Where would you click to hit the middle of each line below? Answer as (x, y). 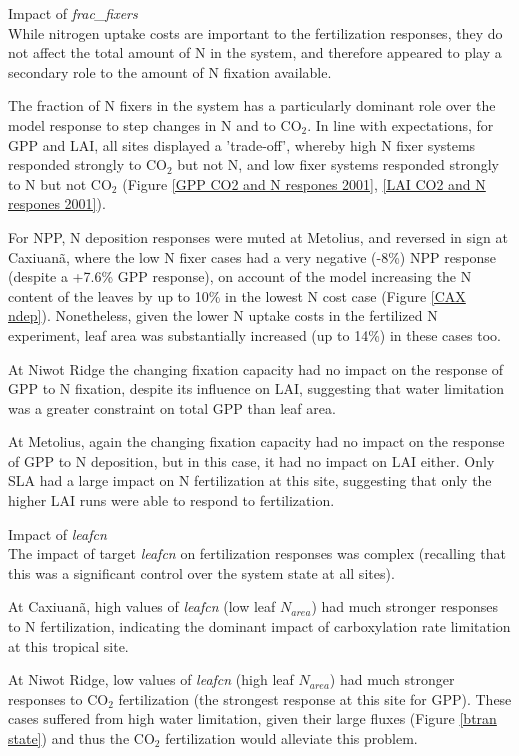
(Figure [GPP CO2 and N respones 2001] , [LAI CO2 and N (304, 183)
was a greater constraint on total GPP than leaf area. (172, 407)
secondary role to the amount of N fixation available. (170, 71)
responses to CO (58, 698)
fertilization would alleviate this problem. (291, 738)
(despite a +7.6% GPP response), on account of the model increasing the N (240, 276)
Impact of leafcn (57, 533)
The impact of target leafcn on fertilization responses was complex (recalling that (257, 553)
